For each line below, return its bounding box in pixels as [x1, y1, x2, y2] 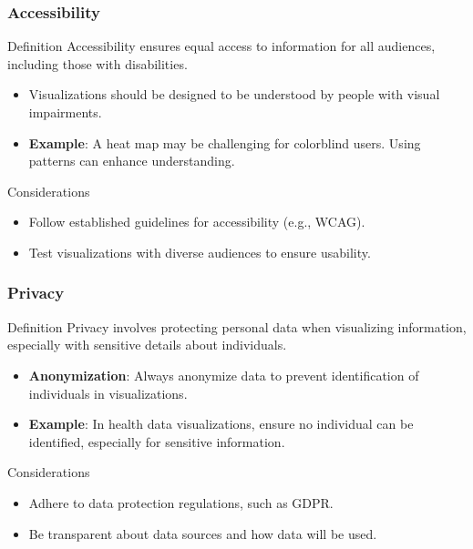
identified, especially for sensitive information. [28, 432, 285, 451]
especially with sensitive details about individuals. [7, 335, 287, 354]
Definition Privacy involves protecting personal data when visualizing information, [7, 317, 467, 336]
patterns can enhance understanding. [28, 151, 235, 170]
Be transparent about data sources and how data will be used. [28, 524, 377, 543]
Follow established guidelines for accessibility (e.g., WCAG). [28, 212, 365, 231]
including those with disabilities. [7, 54, 188, 73]
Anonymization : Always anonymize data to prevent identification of [28, 365, 419, 384]
